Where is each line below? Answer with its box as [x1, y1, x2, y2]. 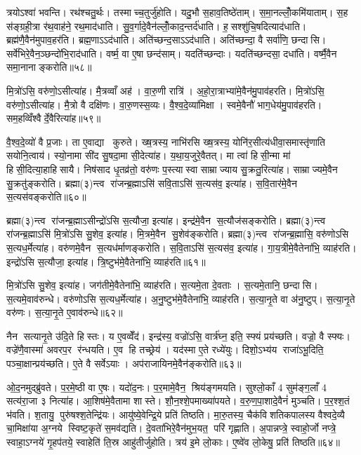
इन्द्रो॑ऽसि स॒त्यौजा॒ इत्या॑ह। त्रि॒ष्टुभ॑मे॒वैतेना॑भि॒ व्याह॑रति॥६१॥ [6, 254, 206, 269]
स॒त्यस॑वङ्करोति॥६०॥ [6, 189, 86, 204]
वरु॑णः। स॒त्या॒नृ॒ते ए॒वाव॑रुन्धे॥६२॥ [6, 305, 123, 320]
